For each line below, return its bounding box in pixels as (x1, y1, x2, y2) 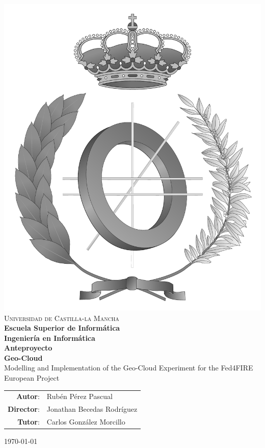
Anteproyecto (4, 342, 52, 353)
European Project (4, 372, 60, 383)
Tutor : (17, 416, 40, 427)
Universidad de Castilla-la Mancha (4, 312, 119, 323)
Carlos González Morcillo (46, 416, 125, 427)
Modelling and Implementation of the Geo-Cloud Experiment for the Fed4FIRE (4, 362, 253, 373)
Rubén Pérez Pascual (46, 391, 113, 402)
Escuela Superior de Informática (4, 322, 120, 333)
